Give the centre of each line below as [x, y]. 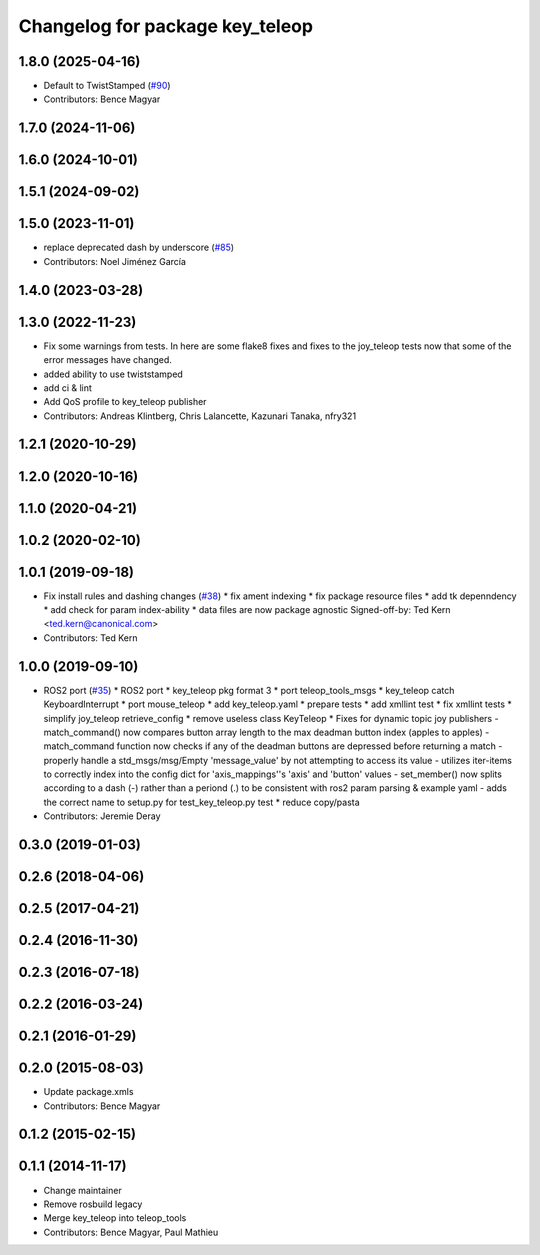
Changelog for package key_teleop [166, 26]
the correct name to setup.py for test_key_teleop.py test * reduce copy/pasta [201, 802]
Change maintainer [82, 1190]
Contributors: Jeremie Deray [102, 816]
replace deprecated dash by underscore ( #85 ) [139, 247]
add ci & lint [67, 387]
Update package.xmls [88, 1092]
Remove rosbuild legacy [93, 1204]
